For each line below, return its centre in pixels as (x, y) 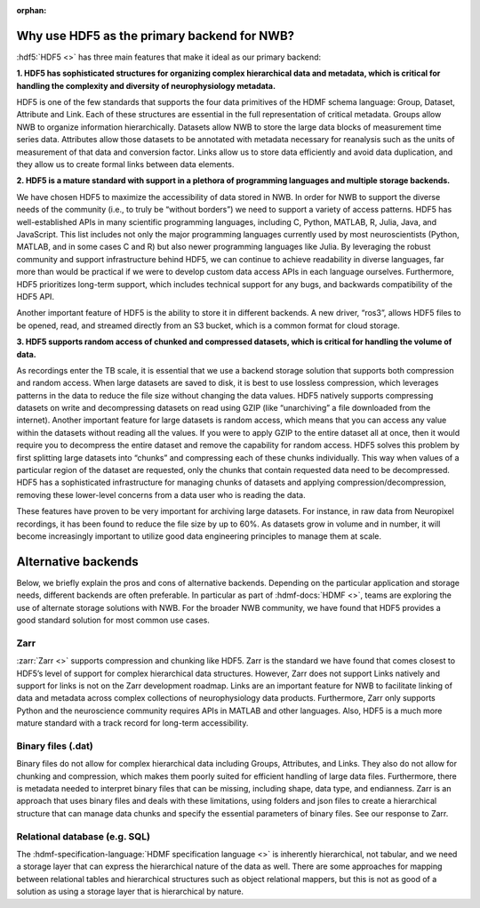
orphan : (32, 10)
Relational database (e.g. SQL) (84, 836)
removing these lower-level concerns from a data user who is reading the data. (161, 494)
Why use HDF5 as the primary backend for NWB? (156, 36)
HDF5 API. (36, 296)
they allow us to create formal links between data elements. (125, 165)
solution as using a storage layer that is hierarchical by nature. (130, 892)
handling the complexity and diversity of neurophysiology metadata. (146, 85)
